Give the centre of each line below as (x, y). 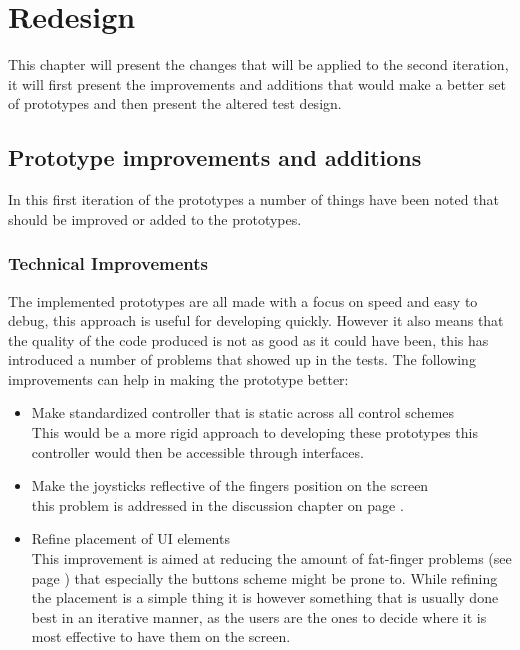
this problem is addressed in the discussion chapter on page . (217, 504)
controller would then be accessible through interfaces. (197, 451)
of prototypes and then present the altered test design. (175, 103)
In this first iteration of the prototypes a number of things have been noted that (253, 199)
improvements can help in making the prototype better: (178, 378)
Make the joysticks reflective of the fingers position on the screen (230, 485)
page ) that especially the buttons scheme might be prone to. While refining (264, 577)
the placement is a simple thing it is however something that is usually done (265, 597)
